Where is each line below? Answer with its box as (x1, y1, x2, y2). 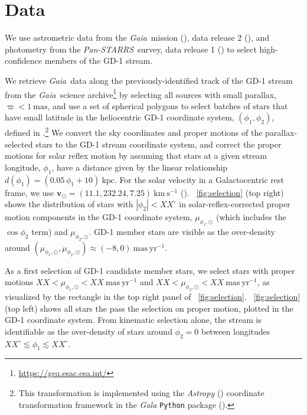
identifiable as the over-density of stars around (5, 325, 172, 337)
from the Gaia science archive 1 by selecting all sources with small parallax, (5, 86, 277, 100)
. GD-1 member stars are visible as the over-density (89, 225, 275, 237)
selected (5, 138, 33, 150)
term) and (31, 225, 68, 237)
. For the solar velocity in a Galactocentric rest (114, 173, 285, 185)
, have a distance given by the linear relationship (51, 161, 228, 173)
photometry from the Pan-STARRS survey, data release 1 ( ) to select (5, 43, 257, 55)
